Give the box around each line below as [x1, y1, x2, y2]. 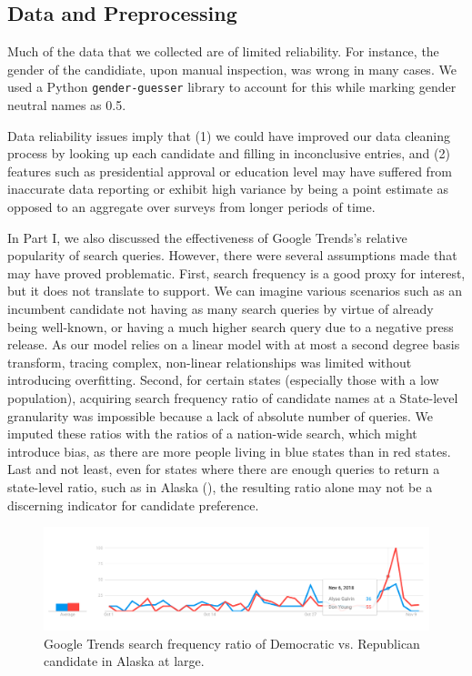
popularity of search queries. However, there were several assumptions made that [7, 246, 457, 265]
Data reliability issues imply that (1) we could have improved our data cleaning [7, 126, 451, 145]
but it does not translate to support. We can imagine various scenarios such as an [7, 281, 463, 300]
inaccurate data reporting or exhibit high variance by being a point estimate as [7, 179, 448, 198]
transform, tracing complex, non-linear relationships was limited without [7, 352, 412, 371]
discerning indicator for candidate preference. [7, 495, 259, 514]
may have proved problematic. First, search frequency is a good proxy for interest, [7, 263, 466, 282]
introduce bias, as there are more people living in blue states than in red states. [7, 441, 451, 460]
